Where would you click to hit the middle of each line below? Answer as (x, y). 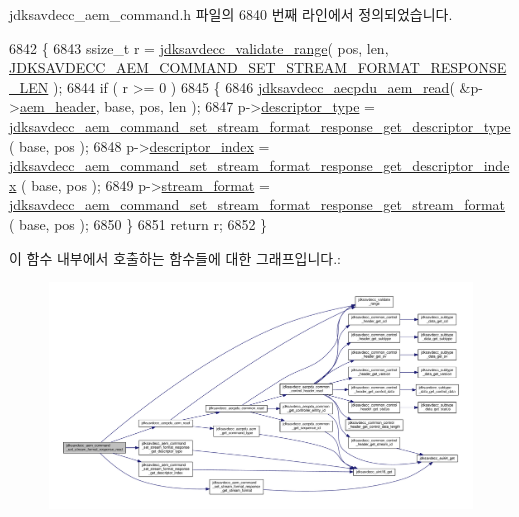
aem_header (57, 106)
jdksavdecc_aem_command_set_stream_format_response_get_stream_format (257, 204)
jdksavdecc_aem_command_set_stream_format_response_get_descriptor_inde (259, 165)
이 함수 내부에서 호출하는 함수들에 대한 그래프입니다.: (175, 257)
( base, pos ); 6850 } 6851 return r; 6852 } (138, 223)
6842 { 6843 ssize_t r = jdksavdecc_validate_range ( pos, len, (199, 47)
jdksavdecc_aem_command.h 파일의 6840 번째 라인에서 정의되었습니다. (231, 14)
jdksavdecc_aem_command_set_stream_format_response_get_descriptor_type (260, 125)
